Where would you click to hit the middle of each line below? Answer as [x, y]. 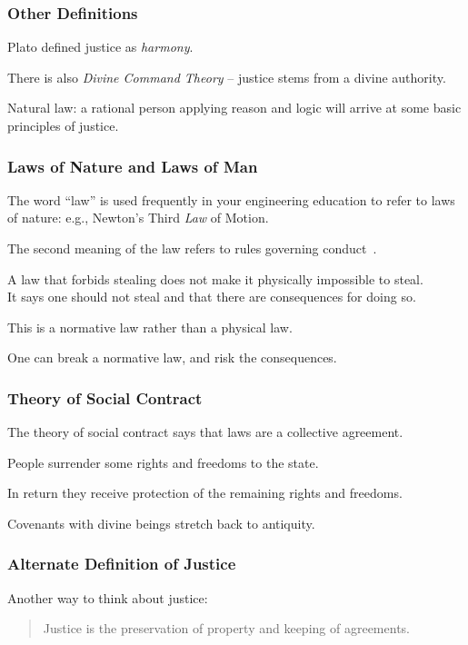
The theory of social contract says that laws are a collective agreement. [205, 432]
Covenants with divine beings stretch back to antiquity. [161, 523]
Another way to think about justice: [108, 597]
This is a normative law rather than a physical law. [150, 327]
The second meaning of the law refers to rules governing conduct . [192, 248]
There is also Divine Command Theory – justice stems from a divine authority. [227, 77]
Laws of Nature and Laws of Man [133, 166]
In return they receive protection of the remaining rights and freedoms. [205, 493]
